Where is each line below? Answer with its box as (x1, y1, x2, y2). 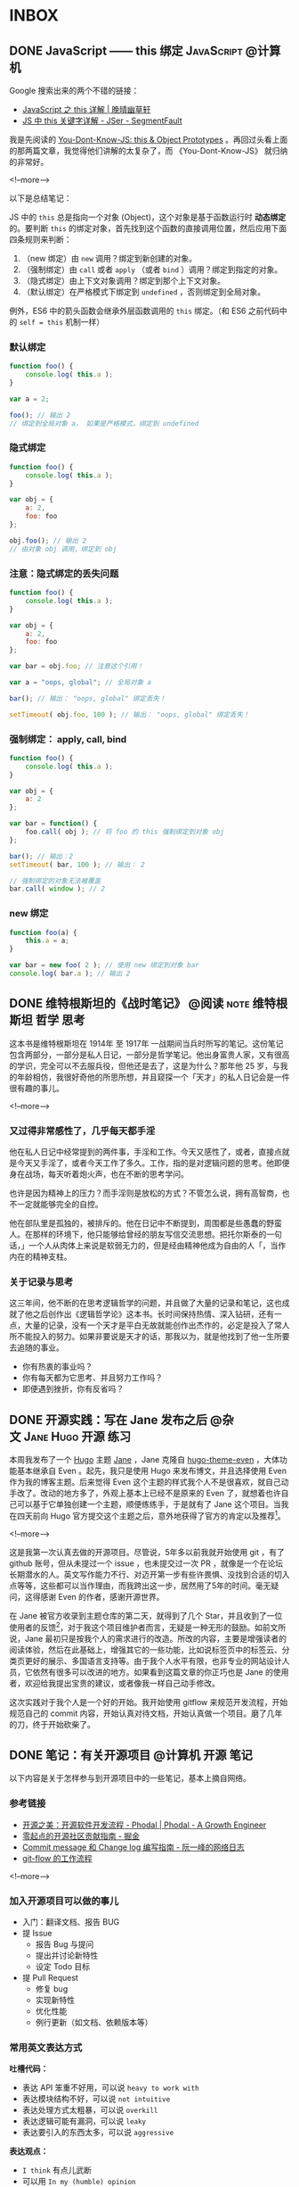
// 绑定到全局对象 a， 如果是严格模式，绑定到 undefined (9, 418, 199, 428)
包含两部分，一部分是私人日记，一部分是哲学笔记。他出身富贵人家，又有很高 (9, 1049, 290, 1060)
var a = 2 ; (9, 394, 50, 403)
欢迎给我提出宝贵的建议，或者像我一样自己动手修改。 (24, 1678, 220, 1688)
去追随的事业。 (9, 1342, 64, 1353)
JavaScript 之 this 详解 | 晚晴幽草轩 (21, 104, 151, 114)
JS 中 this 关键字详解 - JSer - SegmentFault (21, 115, 182, 126)
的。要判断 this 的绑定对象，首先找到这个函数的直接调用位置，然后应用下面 (9, 223, 287, 233)
